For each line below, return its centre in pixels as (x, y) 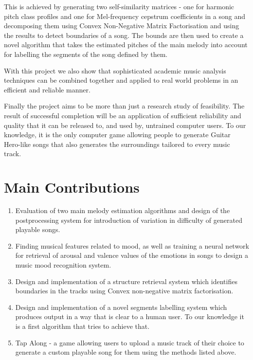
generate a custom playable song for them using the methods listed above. (126, 352)
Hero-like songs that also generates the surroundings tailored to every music (117, 144)
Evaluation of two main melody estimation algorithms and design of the (123, 210)
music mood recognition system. (63, 265)
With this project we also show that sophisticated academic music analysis (115, 70)
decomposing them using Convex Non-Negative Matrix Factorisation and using (122, 26)
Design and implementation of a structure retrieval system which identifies (126, 281)
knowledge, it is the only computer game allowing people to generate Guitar (117, 135)
